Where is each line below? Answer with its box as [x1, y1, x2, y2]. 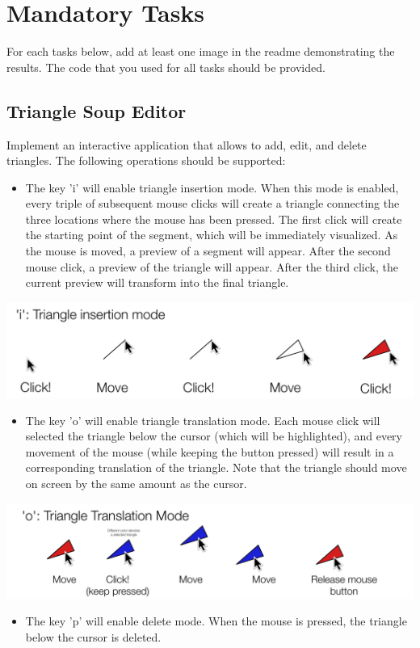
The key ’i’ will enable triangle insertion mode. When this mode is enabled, [25, 179, 399, 196]
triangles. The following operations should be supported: [6, 152, 286, 169]
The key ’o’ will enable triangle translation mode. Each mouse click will [25, 411, 380, 428]
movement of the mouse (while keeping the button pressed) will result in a [25, 443, 394, 460]
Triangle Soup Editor [6, 98, 187, 123]
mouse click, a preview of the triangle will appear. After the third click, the [25, 258, 398, 275]
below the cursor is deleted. [25, 628, 162, 645]
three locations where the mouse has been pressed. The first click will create [25, 210, 402, 227]
